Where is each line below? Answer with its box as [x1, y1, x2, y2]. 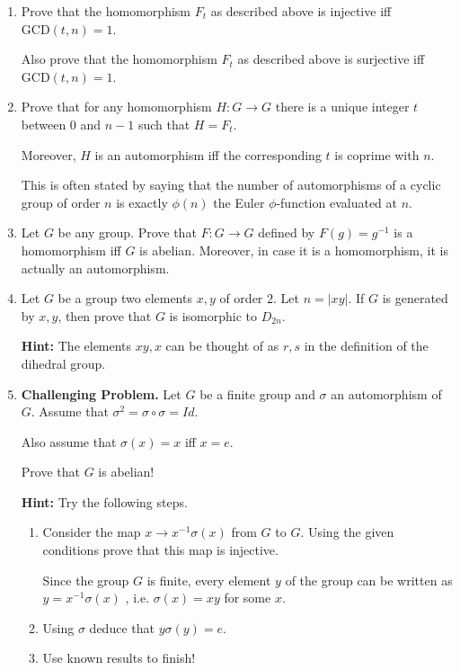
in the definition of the [304, 336, 429, 355]
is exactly [116, 192, 168, 211]
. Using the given [300, 523, 394, 541]
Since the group [42, 570, 129, 589]
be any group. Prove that [57, 223, 197, 242]
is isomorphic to [169, 306, 258, 325]
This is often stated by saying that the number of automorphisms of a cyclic [21, 175, 441, 194]
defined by [258, 223, 315, 242]
